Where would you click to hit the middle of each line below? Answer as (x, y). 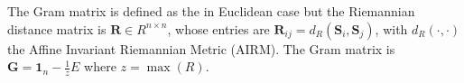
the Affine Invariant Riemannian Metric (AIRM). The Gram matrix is (201, 48)
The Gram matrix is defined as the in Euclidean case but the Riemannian (211, 11)
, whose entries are (218, 28)
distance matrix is (57, 28)
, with (391, 28)
